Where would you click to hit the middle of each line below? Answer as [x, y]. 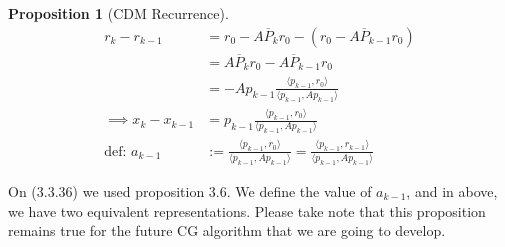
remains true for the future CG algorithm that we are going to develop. [227, 230]
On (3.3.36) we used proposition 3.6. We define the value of [190, 191]
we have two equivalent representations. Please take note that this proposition [247, 210]
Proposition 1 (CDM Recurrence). [118, 13]
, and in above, [452, 191]
